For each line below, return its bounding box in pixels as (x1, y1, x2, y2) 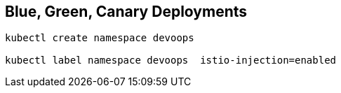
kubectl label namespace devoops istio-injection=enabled (5, 55, 337, 66)
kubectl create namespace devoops (5, 32, 194, 44)
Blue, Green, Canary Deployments (5, 3, 248, 20)
